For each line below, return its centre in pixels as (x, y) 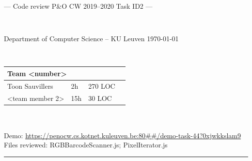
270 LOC (102, 86)
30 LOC (100, 98)
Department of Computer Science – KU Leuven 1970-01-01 (91, 39)
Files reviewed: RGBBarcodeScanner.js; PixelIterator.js (86, 145)
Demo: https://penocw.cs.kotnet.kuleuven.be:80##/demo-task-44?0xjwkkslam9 (122, 135)
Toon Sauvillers (30, 86)
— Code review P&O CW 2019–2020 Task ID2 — (78, 6)
